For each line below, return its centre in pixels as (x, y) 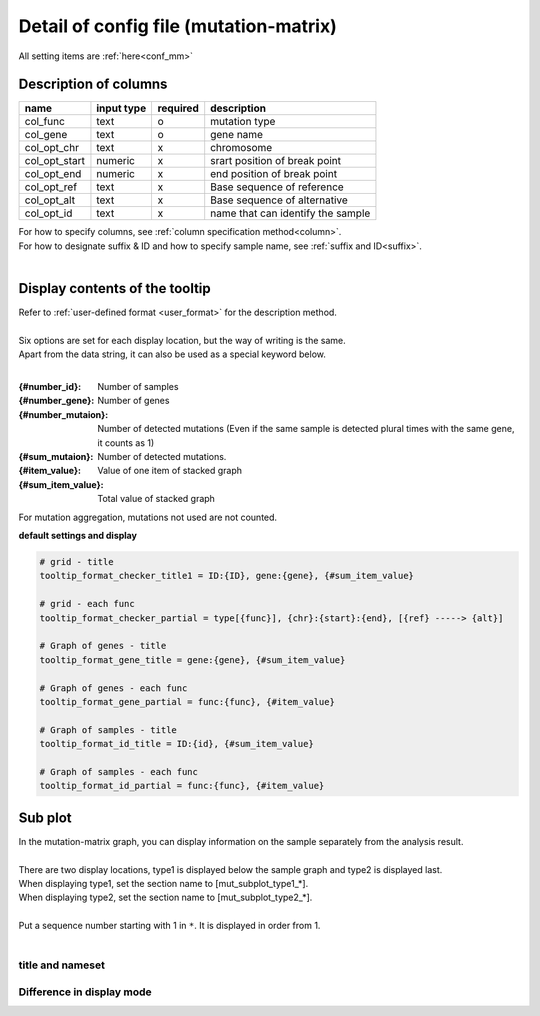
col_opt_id (48, 213)
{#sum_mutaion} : (56, 457)
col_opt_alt (49, 200)
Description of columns (93, 84)
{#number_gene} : (56, 401)
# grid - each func (87, 604)
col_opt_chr (52, 148)
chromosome (241, 148)
